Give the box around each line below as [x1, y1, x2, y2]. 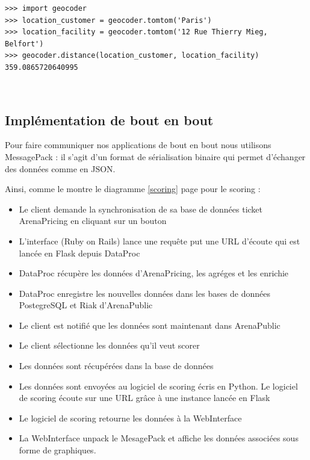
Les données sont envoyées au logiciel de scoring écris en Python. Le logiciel [19, 379, 298, 392]
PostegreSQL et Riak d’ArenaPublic [19, 299, 153, 311]
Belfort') [5, 39, 44, 48]
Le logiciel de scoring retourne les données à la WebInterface [19, 411, 242, 424]
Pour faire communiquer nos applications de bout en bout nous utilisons [5, 138, 271, 151]
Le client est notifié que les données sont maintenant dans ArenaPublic [19, 319, 281, 331]
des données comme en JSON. [5, 162, 116, 175]
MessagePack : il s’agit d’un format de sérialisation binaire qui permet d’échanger [5, 150, 306, 163]
